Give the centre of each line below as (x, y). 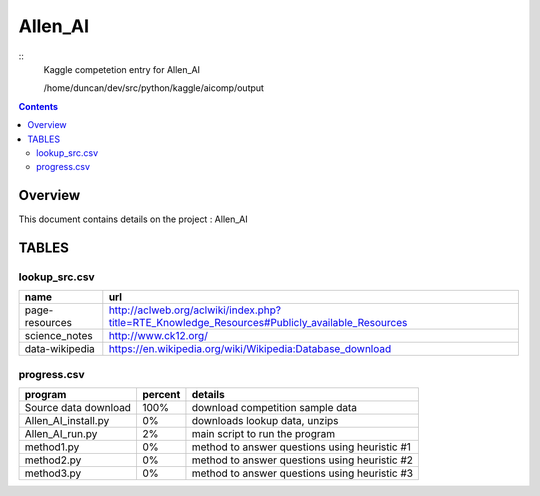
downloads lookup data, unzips (265, 421)
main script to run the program (263, 434)
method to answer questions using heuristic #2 (302, 460)
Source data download (78, 408)
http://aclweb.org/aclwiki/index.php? (195, 310)
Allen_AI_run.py (61, 434)
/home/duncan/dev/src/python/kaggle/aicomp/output (154, 88)
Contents (38, 106)
